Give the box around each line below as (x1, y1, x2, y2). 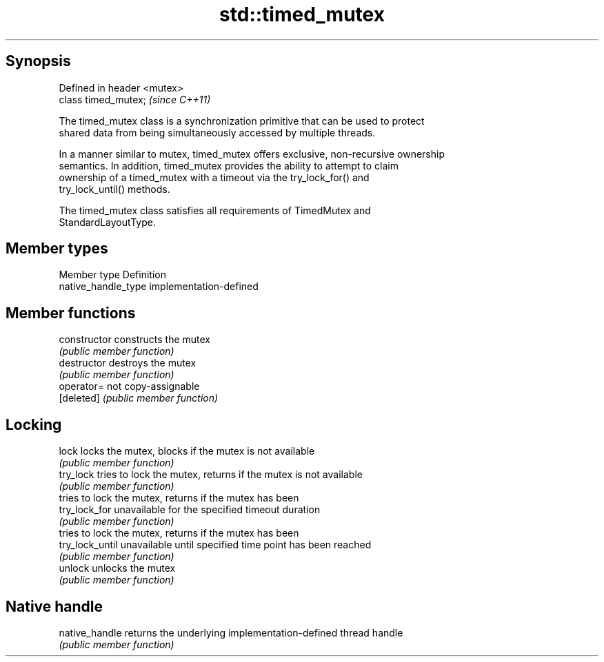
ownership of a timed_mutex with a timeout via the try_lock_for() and (59, 171, 370, 183)
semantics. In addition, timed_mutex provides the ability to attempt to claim (59, 159, 399, 172)
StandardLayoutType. (59, 216, 156, 228)
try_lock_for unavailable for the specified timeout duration (59, 504, 321, 516)
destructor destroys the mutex (59, 357, 197, 369)
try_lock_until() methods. (59, 183, 170, 195)
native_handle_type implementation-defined (59, 280, 259, 293)
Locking (6, 415, 62, 433)
